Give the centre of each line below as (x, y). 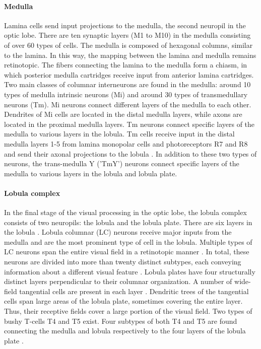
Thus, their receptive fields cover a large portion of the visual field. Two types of (128, 311)
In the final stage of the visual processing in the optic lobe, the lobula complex (125, 212)
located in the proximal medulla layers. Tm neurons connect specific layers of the (129, 124)
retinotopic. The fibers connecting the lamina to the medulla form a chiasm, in (126, 65)
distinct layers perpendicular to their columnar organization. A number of (118, 281)
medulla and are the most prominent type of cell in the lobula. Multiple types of (128, 241)
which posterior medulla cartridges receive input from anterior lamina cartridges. (129, 74)
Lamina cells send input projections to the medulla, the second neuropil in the (125, 25)
